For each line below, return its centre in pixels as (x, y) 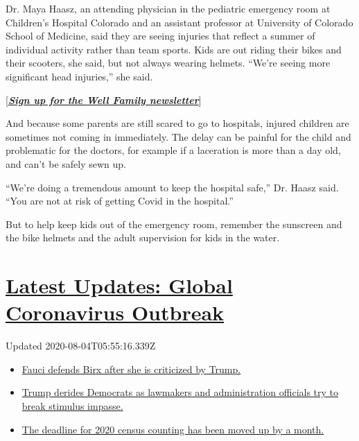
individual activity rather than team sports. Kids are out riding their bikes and (174, 49)
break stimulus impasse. (72, 406)
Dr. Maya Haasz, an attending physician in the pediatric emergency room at (168, 8)
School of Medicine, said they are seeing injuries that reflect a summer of (160, 36)
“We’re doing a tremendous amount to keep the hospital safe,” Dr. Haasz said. (172, 187)
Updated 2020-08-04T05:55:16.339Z (81, 346)
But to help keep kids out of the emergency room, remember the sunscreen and (174, 224)
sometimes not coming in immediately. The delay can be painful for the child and (178, 136)
